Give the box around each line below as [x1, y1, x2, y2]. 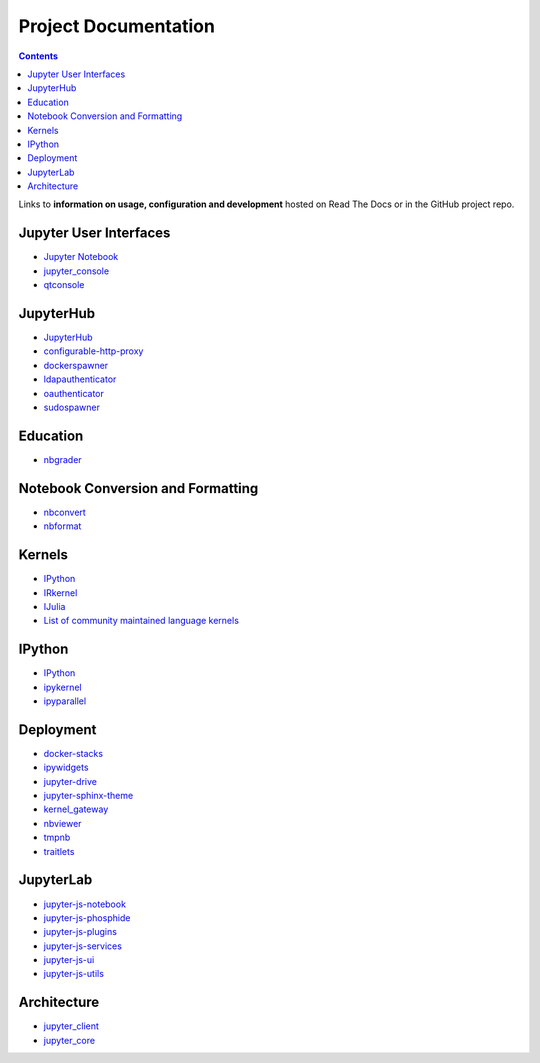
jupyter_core [43, 1034, 95, 1046]
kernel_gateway [43, 803, 109, 815]
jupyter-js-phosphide [43, 911, 131, 924]
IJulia [43, 600, 66, 612]
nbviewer [43, 817, 82, 829]
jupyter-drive [43, 775, 97, 787]
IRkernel [43, 586, 78, 599]
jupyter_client [43, 1020, 100, 1032]
